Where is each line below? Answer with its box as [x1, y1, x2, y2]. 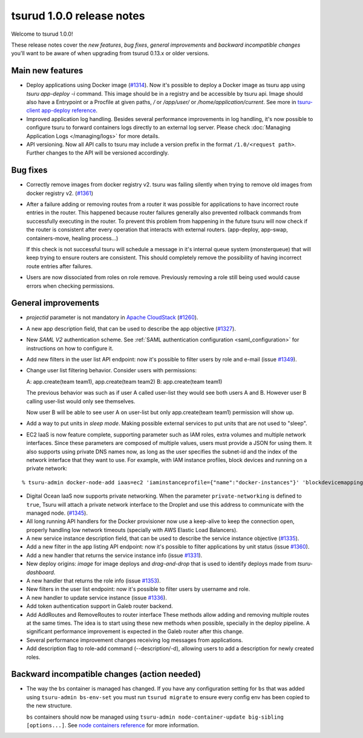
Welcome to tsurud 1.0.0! [11, 30, 73, 38]
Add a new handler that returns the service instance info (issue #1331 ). [26, 552, 203, 559]
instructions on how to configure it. [26, 344, 114, 352]
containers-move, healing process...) [26, 234, 119, 242]
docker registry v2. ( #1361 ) [26, 189, 94, 197]
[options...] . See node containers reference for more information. [26, 722, 200, 729]
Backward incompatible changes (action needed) [11, 669, 201, 679]
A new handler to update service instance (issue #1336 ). [26, 594, 168, 601]
